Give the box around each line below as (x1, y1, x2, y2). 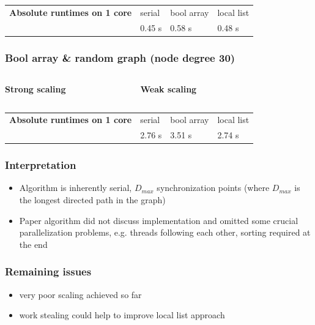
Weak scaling (140, 82, 197, 95)
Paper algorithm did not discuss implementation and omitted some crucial (19, 214, 298, 226)
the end (19, 237, 48, 250)
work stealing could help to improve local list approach (19, 308, 225, 321)
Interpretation (5, 157, 76, 173)
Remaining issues (5, 264, 92, 279)
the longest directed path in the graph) (19, 193, 166, 206)
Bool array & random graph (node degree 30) (5, 50, 235, 65)
